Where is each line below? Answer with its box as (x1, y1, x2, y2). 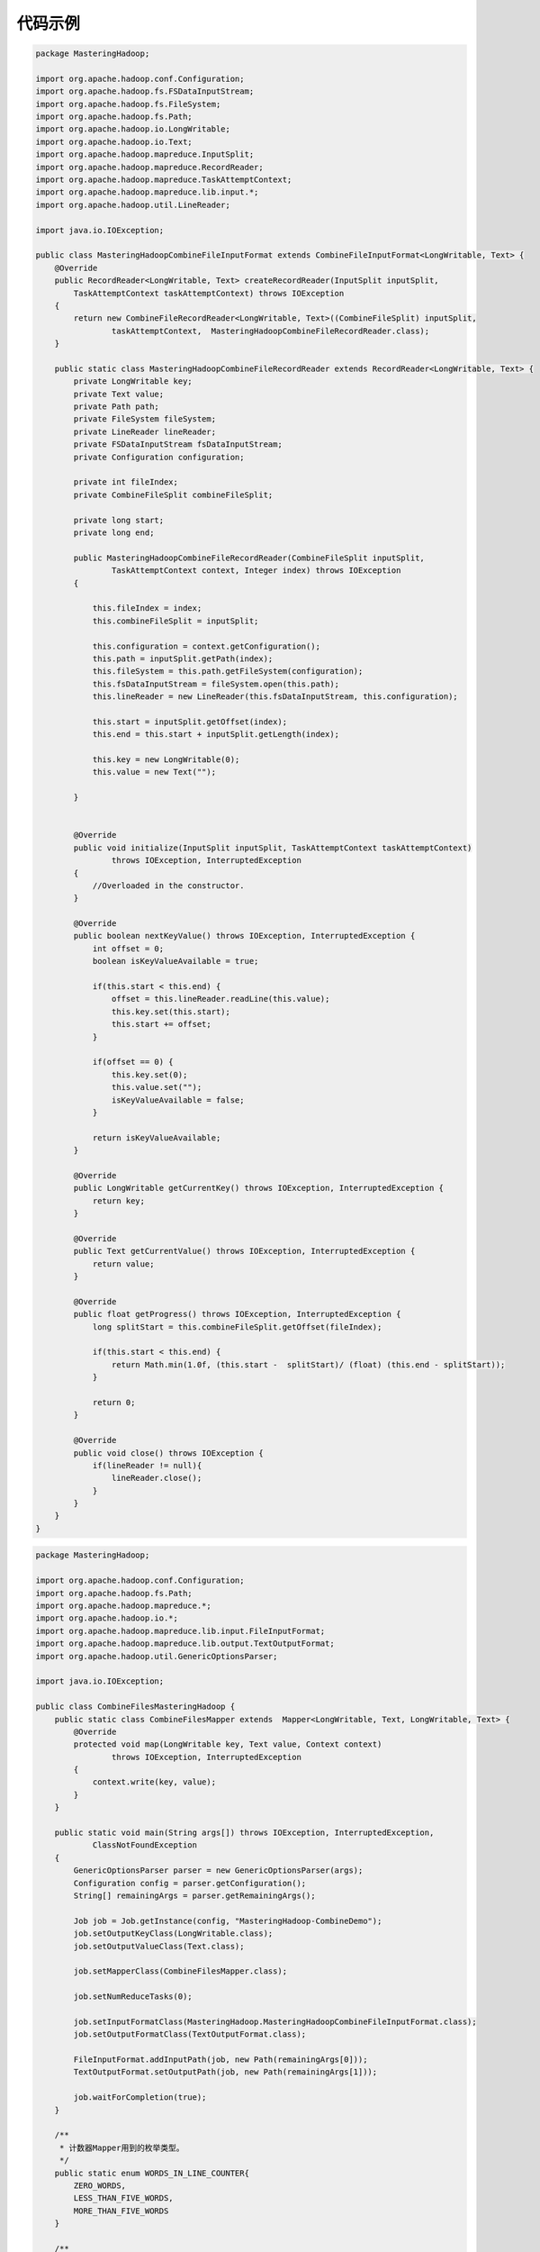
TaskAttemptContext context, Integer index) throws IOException (111, 566, 401, 576)
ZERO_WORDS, (73, 2180, 126, 2191)
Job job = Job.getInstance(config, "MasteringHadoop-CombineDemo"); (73, 1915, 382, 1926)
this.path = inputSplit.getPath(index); (92, 653, 274, 664)
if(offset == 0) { (92, 1057, 175, 1067)
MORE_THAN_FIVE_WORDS (73, 2205, 169, 2216)
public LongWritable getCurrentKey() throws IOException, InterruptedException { (73, 1183, 445, 1194)
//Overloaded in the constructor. (92, 880, 245, 891)
